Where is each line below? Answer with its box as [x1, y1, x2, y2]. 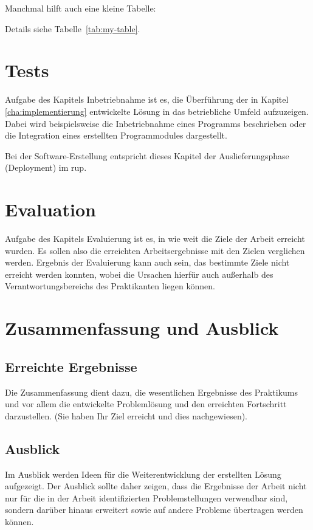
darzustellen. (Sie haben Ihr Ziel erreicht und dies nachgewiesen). [5, 409, 247, 422]
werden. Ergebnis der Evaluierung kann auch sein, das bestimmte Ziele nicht [5, 256, 290, 269]
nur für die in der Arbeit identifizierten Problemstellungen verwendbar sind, [5, 491, 288, 504]
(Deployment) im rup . [5, 161, 87, 174]
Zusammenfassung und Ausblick [5, 315, 279, 340]
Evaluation [5, 197, 96, 222]
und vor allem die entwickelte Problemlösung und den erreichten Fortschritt [5, 397, 287, 410]
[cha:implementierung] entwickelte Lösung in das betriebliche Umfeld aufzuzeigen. [5, 105, 309, 117]
